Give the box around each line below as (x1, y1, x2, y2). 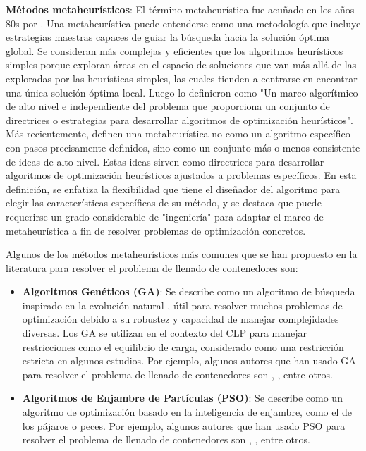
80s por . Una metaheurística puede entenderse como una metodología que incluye (6, 16, 361, 30)
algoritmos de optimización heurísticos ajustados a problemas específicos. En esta (6, 168, 357, 183)
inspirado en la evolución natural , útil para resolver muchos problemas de (22, 297, 343, 312)
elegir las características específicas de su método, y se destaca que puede (6, 195, 322, 210)
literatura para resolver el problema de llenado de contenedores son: (6, 260, 298, 275)
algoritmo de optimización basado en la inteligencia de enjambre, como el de (22, 404, 352, 419)
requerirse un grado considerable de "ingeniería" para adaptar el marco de (6, 209, 324, 223)
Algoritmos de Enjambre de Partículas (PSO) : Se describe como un (22, 390, 343, 405)
